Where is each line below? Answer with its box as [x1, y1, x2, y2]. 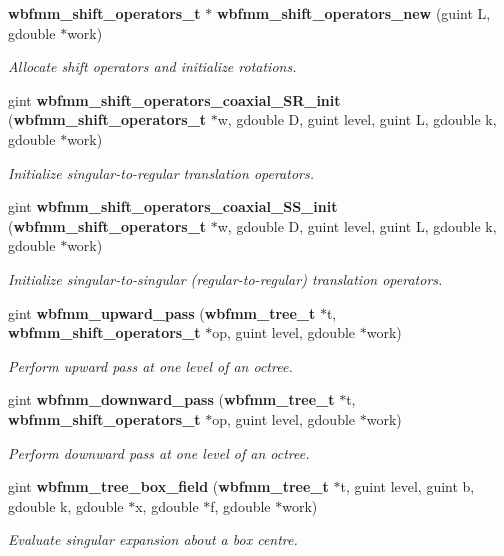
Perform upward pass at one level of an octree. [8, 355, 293, 376]
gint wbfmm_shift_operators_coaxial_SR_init [8, 89, 341, 110]
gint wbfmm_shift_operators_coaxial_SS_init [8, 196, 338, 217]
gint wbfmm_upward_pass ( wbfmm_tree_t [8, 302, 316, 323]
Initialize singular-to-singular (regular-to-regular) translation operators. [8, 268, 443, 289]
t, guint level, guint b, [340, 476, 475, 497]
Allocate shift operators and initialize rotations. [8, 56, 297, 77]
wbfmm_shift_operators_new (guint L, [216, 3, 491, 23]
